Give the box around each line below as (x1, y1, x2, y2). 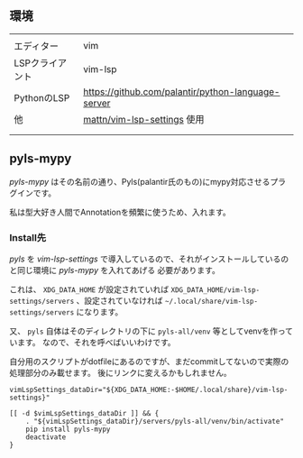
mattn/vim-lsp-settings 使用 (82, 113, 205, 125)
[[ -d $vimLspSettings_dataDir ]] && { (9, 408, 160, 417)
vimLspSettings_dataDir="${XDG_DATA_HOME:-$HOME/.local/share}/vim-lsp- (9, 385, 289, 394)
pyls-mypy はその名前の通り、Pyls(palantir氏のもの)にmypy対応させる (9, 176, 271, 187)
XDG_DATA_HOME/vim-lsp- (170, 285, 260, 295)
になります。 (76, 306, 124, 317)
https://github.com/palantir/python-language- (82, 85, 280, 97)
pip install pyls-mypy (25, 425, 111, 434)
